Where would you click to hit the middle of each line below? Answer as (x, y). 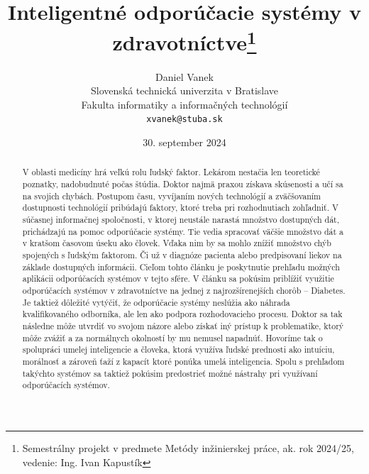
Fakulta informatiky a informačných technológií (184, 104)
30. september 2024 (184, 142)
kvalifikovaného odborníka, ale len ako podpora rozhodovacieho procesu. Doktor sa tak (182, 314)
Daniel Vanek (184, 76)
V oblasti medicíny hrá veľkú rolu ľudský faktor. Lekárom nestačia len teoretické (171, 172)
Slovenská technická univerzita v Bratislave (184, 90)
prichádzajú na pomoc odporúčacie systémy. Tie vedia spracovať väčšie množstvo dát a (183, 231)
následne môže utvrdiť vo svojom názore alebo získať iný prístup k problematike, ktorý (183, 326)
